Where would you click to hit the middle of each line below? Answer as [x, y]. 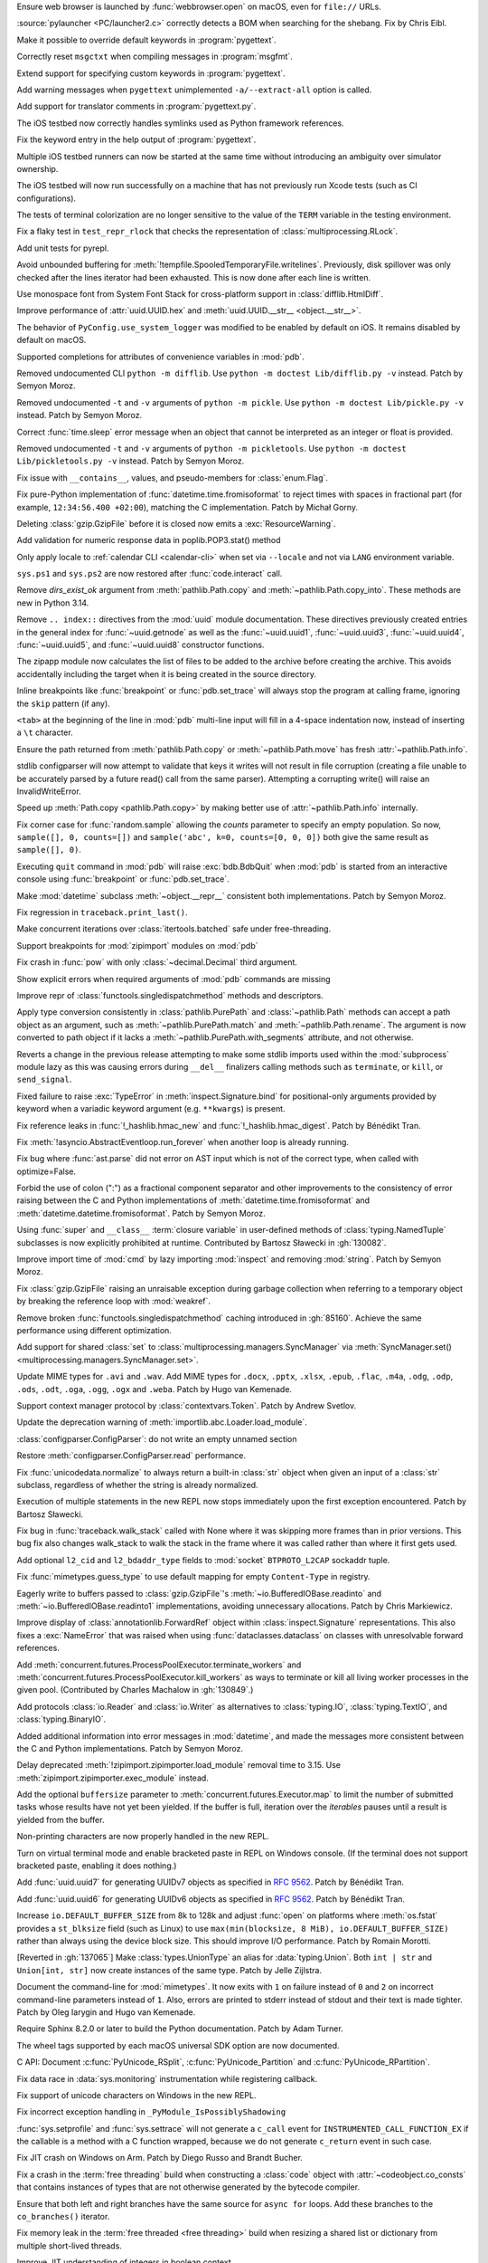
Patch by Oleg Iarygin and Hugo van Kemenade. [106, 2012]
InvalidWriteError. [49, 791]
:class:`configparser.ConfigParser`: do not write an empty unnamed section [157, 1438]
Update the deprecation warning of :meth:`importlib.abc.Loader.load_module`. [162, 1422]
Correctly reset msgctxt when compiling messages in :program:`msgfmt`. [155, 57]
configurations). [47, 198]
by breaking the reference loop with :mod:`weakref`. [114, 1301]
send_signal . [44, 1079]
